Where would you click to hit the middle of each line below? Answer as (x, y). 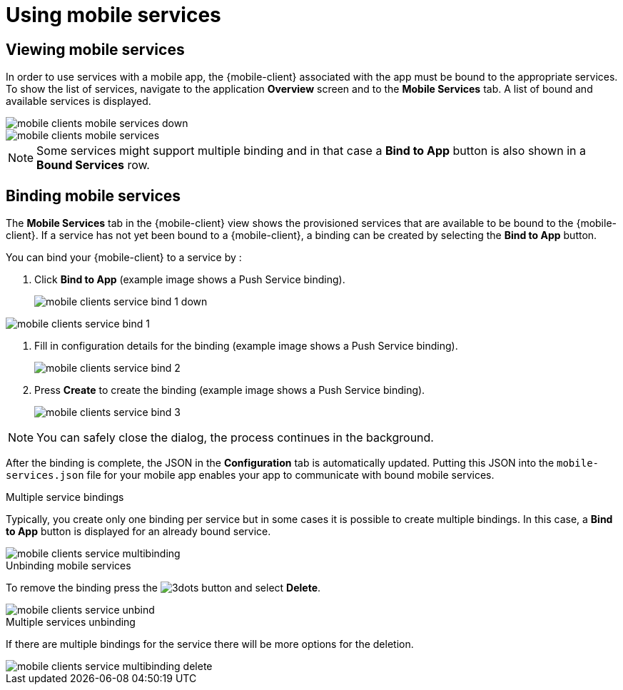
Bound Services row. (93, 165)
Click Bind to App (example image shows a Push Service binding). (190, 280)
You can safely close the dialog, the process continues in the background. (235, 438)
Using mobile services (113, 15)
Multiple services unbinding (71, 622)
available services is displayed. (78, 101)
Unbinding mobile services (69, 566)
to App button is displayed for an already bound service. (138, 532)
